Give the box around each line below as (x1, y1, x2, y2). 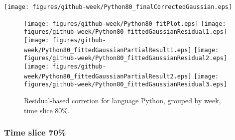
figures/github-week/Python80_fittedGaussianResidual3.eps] (24, 81, 228, 88)
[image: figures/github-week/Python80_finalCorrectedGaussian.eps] (4, 3, 233, 10)
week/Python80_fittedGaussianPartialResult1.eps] (24, 46, 192, 54)
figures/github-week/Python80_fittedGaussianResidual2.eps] (24, 55, 228, 62)
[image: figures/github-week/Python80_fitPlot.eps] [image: (24, 20, 226, 27)
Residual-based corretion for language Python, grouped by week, (24, 95, 221, 105)
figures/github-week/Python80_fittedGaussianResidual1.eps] (24, 28, 228, 36)
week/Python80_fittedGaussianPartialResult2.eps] (24, 72, 192, 80)
